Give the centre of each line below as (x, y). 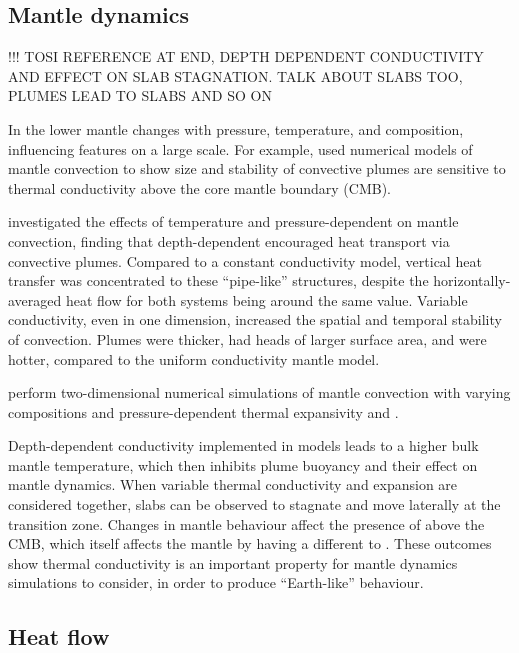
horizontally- (472, 280)
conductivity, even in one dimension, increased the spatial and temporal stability (255, 319)
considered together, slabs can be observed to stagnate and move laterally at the (254, 504)
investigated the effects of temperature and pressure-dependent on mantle (233, 221)
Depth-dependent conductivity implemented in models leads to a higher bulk (243, 445)
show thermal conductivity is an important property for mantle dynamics (233, 562)
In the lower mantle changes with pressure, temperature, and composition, (236, 128)
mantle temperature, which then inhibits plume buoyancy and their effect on (243, 464)
